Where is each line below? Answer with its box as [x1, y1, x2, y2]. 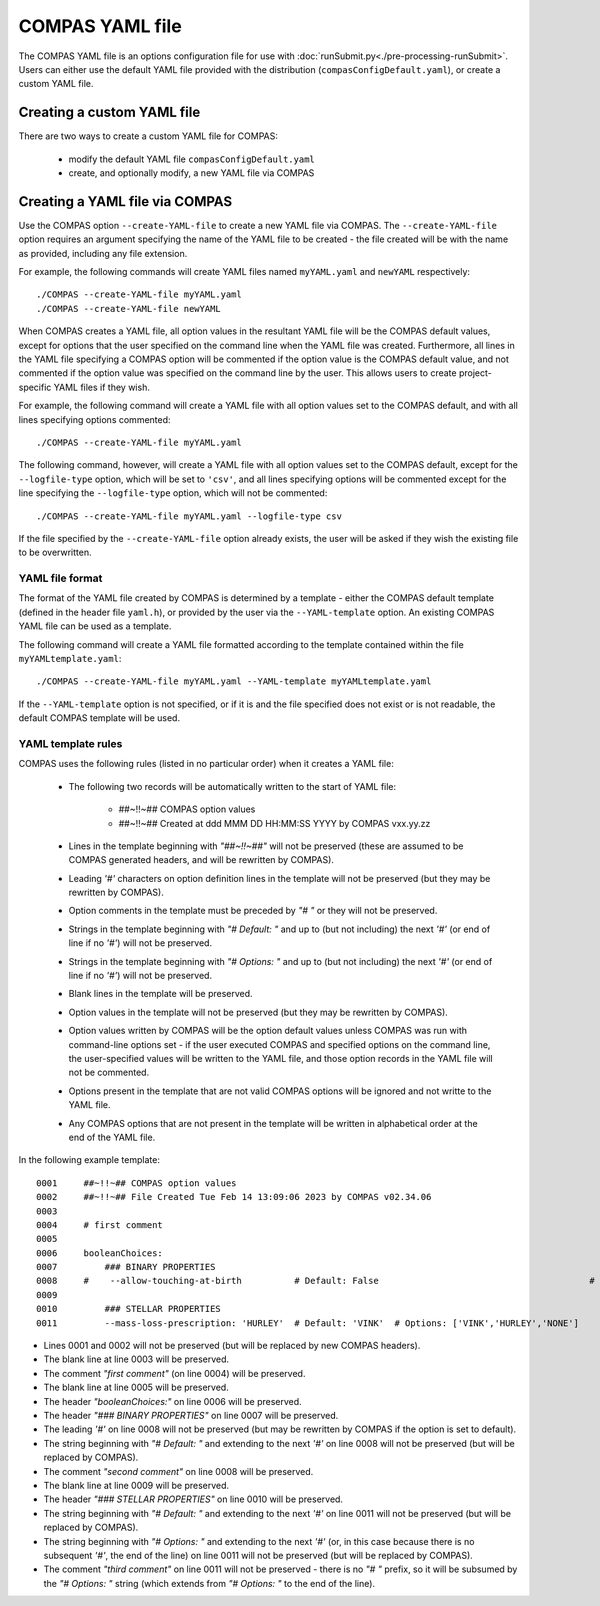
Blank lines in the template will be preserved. [68, 988, 254, 1000]
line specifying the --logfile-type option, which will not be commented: [18, 487, 328, 499]
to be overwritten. [18, 546, 92, 559]
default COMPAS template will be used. [18, 712, 180, 724]
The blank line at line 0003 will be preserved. [43, 1353, 230, 1365]
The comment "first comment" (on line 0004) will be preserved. [43, 1367, 306, 1379]
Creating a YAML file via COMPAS [18, 193, 233, 210]
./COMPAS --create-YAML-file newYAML [36, 303, 222, 314]
